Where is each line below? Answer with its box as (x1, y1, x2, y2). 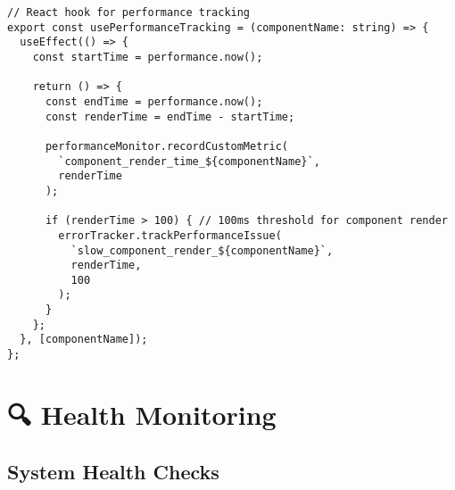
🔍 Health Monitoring (7, 395, 277, 432)
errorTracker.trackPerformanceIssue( (58, 228, 282, 242)
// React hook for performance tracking (7, 6, 251, 19)
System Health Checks (7, 457, 219, 485)
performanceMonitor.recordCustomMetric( (45, 139, 288, 153)
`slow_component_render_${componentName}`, (70, 244, 334, 257)
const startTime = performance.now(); (32, 50, 263, 63)
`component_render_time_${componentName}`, (58, 154, 320, 168)
